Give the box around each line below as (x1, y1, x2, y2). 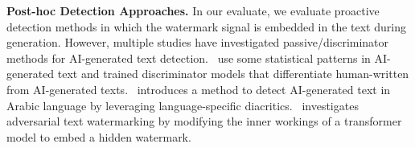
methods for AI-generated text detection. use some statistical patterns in (6, 49, 371, 66)
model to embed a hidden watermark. (6, 128, 191, 145)
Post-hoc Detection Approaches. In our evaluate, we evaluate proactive (6, 2, 380, 18)
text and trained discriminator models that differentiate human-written (57, 65, 409, 82)
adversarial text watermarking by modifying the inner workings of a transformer (6, 113, 402, 129)
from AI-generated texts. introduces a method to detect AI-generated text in (6, 80, 391, 97)
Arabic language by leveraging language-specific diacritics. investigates (6, 97, 359, 113)
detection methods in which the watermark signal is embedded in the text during (6, 18, 406, 35)
